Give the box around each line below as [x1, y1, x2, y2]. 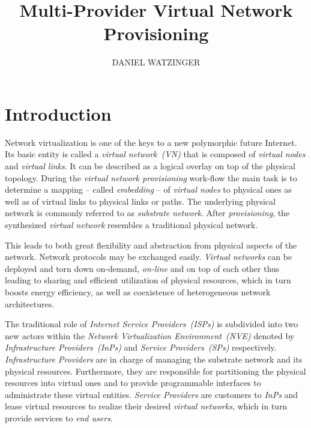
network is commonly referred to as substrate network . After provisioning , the [5, 206, 290, 219]
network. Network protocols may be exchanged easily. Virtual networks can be [5, 250, 292, 263]
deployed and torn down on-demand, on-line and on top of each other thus [5, 262, 280, 274]
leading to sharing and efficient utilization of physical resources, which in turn [5, 274, 291, 286]
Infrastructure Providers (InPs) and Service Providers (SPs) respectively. [5, 341, 277, 354]
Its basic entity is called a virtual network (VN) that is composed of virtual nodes [5, 148, 306, 160]
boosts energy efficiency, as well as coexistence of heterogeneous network [5, 285, 271, 298]
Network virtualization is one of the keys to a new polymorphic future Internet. [5, 136, 297, 148]
